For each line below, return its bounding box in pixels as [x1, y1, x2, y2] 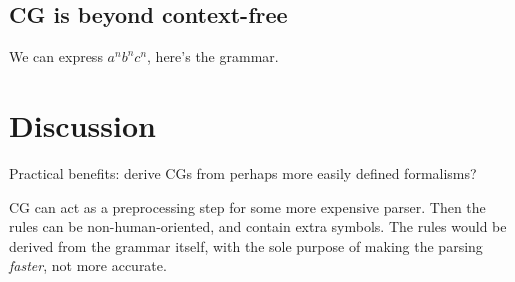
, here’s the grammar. [147, 46, 279, 67]
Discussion [9, 104, 156, 145]
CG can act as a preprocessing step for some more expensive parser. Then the [9, 196, 486, 217]
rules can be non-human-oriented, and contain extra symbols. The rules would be [9, 216, 507, 237]
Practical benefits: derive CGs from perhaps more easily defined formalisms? [9, 162, 477, 183]
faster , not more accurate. [9, 255, 167, 276]
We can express [9, 46, 103, 67]
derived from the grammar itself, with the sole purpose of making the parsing [9, 235, 483, 256]
